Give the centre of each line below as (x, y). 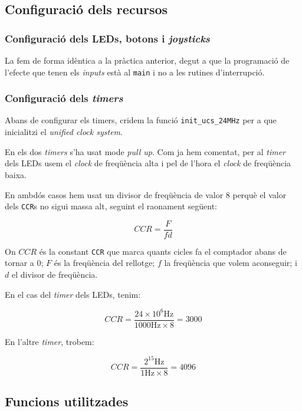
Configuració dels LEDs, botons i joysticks (107, 38)
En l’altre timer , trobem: (50, 341)
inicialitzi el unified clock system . (64, 132)
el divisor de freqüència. (55, 274)
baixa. (16, 174)
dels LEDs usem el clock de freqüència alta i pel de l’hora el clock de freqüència (148, 163)
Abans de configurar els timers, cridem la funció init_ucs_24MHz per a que (141, 120)
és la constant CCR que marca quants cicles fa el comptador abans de (163, 251)
